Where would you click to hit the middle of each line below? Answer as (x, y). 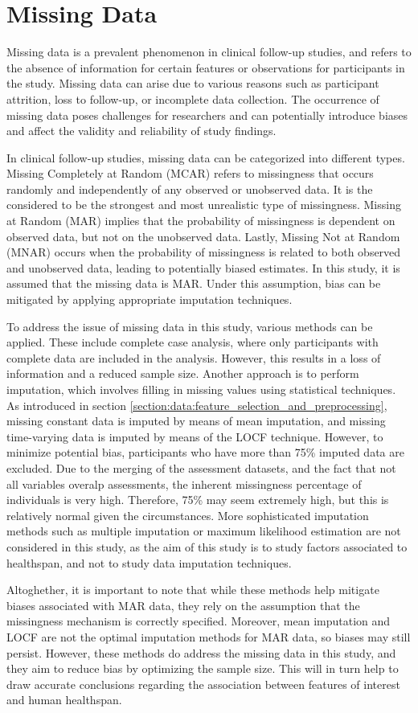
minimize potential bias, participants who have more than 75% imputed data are (205, 452)
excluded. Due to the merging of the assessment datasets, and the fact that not (201, 467)
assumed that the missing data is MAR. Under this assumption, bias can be (194, 283)
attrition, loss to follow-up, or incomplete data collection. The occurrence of (193, 98)
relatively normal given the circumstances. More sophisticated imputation (188, 515)
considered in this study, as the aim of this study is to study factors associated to (207, 546)
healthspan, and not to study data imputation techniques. (149, 562)
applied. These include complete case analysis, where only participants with (193, 342)
